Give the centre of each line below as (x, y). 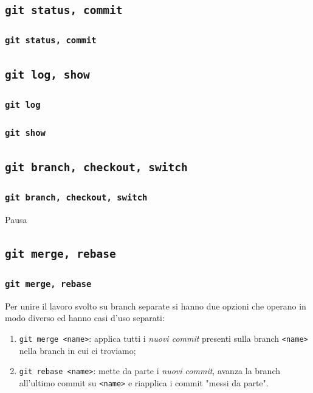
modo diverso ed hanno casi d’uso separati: (85, 318)
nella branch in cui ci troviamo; (77, 350)
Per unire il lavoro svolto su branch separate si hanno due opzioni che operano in (156, 306)
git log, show (47, 75)
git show (25, 133)
